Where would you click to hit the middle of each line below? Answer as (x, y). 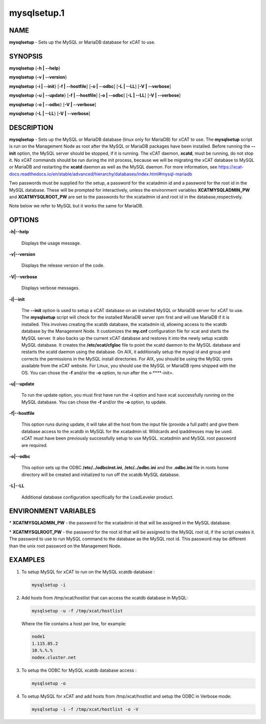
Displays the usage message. (51, 243)
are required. (34, 445)
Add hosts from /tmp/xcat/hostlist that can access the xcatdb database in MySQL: (105, 598)
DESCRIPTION (31, 128)
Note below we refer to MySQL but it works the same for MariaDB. (76, 206)
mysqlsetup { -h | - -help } (35, 68)
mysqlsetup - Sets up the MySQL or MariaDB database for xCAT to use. (82, 42)
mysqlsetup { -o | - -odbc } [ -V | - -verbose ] (53, 104)
